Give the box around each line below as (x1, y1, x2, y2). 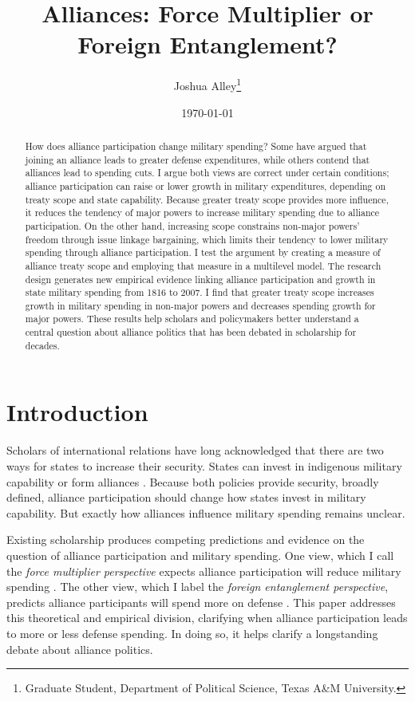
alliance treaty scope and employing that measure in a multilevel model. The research (25, 258, 381, 272)
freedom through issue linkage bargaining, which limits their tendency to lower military (25, 232, 389, 246)
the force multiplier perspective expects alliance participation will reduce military (6, 562, 401, 579)
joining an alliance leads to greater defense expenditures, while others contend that (25, 152, 370, 166)
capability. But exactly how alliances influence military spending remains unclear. (6, 504, 405, 521)
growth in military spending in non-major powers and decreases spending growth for (25, 298, 376, 312)
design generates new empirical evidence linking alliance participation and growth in (25, 272, 376, 286)
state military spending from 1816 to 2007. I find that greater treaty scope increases (25, 286, 374, 299)
